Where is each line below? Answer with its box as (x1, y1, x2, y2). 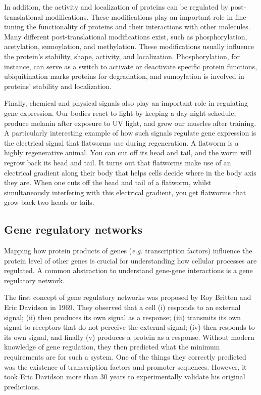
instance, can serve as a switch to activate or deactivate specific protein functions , (4, 61, 257, 71)
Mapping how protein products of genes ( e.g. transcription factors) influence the (4, 245, 252, 256)
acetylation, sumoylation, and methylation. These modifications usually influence (4, 41, 254, 52)
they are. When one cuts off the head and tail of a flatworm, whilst (4, 177, 212, 188)
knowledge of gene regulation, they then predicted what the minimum (4, 341, 220, 352)
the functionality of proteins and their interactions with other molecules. (26, 21, 250, 32)
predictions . (4, 381, 40, 391)
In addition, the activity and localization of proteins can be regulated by (4, 2, 228, 12)
